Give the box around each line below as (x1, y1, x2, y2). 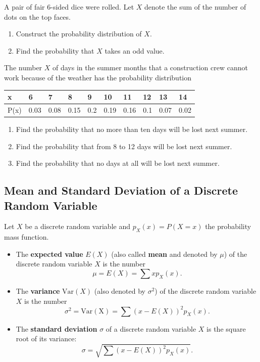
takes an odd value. (105, 45, 165, 56)
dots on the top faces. (4, 11, 71, 22)
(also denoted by (94, 285, 146, 296)
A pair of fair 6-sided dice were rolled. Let (4, 2, 134, 12)
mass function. (4, 232, 49, 242)
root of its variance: (16, 333, 77, 344)
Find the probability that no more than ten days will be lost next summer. (16, 124, 248, 134)
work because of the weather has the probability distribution (4, 72, 192, 82)
